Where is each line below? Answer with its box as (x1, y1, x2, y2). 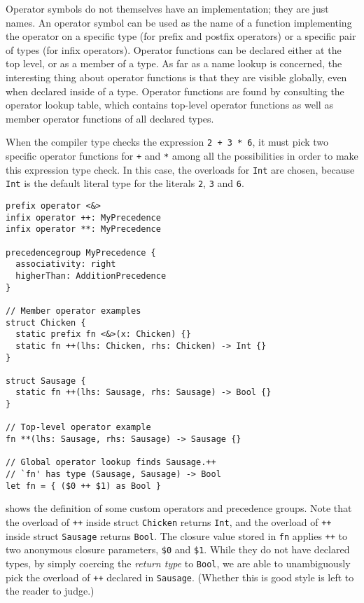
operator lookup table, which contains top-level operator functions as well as (6, 97, 333, 112)
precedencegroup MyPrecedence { (6, 247, 156, 258)
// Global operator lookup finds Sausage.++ (6, 457, 216, 468)
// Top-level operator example (6, 422, 151, 433)
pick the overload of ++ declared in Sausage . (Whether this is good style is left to (6, 569, 354, 584)
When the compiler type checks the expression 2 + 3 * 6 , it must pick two (6, 134, 329, 149)
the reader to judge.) (6, 583, 94, 598)
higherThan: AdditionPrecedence (15, 270, 167, 281)
